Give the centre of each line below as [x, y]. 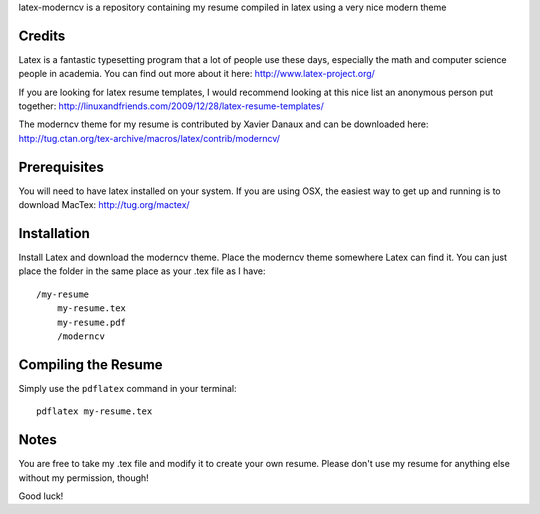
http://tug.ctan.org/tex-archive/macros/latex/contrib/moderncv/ [149, 138]
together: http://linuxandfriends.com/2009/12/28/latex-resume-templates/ [171, 106]
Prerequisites [61, 166]
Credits [42, 35]
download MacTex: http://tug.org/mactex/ [104, 205]
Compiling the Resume [91, 364]
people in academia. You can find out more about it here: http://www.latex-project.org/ [196, 74]
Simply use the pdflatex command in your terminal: [127, 388]
